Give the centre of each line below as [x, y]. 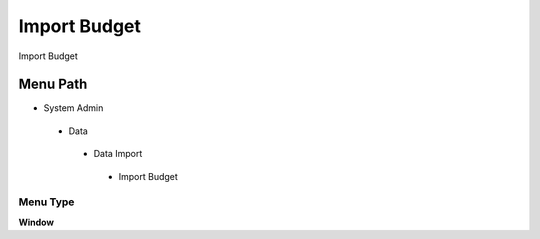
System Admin [73, 108]
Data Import [118, 154]
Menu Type [46, 202]
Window [36, 222]
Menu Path [53, 84]
